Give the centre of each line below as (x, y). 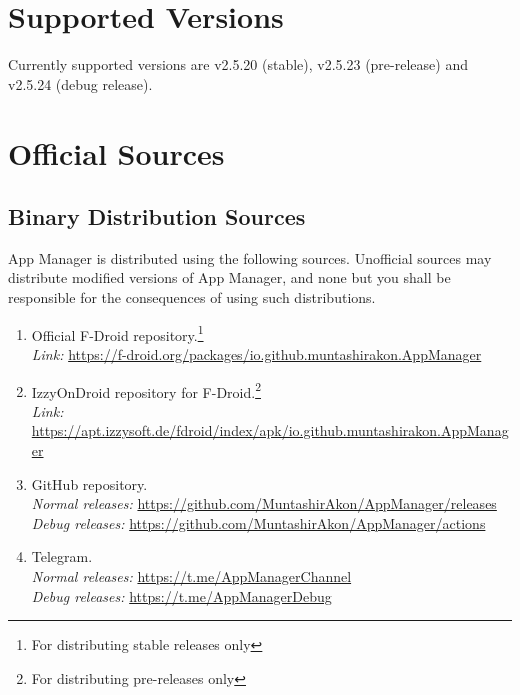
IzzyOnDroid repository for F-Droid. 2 (146, 390)
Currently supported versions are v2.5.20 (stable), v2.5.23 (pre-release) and (238, 64)
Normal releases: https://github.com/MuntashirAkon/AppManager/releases (264, 503)
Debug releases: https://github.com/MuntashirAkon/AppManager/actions (258, 522)
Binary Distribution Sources (157, 216)
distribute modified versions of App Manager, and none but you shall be (229, 277)
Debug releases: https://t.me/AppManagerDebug (181, 595)
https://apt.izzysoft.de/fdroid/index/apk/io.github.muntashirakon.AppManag (270, 430)
